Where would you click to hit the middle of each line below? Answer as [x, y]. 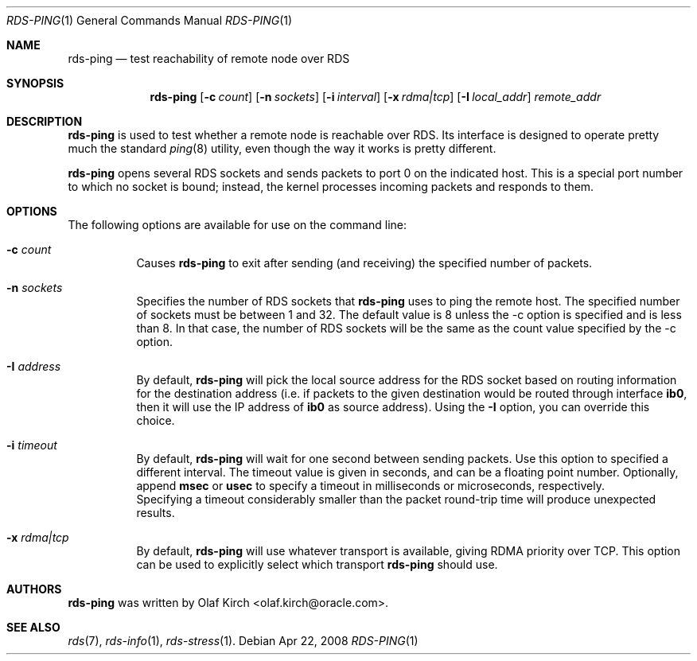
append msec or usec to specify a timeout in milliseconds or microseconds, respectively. [371, 486]
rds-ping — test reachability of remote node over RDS [209, 58]
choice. [156, 420]
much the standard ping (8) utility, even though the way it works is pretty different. [282, 148]
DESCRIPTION [45, 121]
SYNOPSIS [35, 83]
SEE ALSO [33, 627]
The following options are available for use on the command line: [238, 225]
